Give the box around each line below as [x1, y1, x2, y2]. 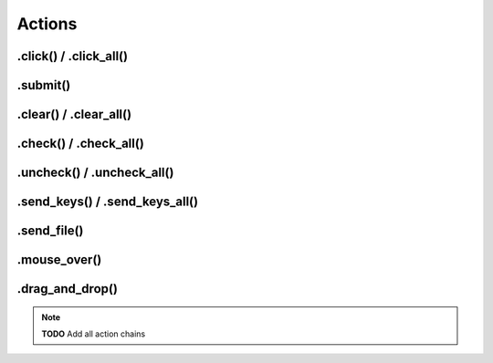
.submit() [16, 78, 71, 93]
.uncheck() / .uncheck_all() [16, 165, 174, 181]
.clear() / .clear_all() [16, 107, 132, 122]
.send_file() [16, 223, 84, 239]
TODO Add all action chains [41, 328, 146, 339]
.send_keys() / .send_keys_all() [16, 194, 199, 210]
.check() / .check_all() [16, 136, 145, 151]
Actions [16, 14, 78, 34]
